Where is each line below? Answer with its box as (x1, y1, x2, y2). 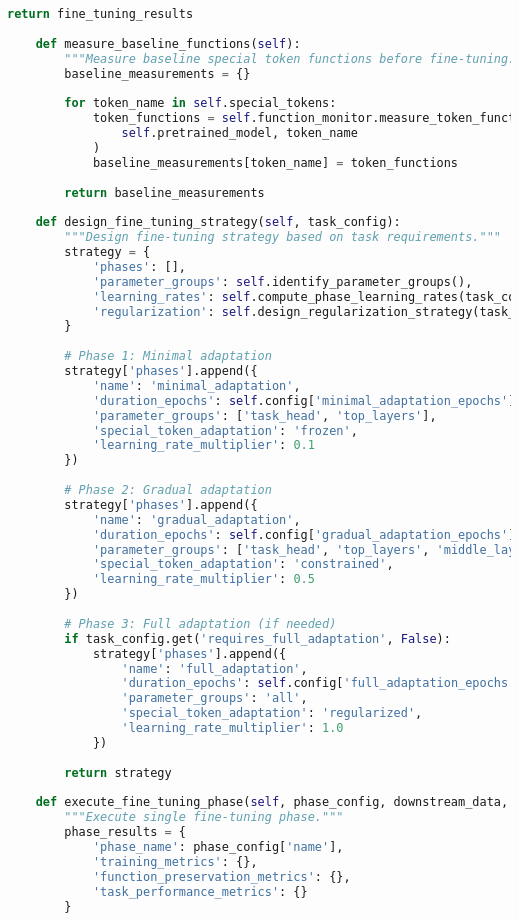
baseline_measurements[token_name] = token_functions (92, 155, 459, 170)
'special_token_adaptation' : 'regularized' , (121, 706, 423, 721)
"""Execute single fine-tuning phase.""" (64, 810, 344, 825)
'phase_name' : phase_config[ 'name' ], (92, 840, 344, 854)
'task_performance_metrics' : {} (92, 884, 308, 899)
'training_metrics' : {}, (92, 854, 258, 869)
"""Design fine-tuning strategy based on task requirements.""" (64, 230, 501, 245)
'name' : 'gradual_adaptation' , (92, 512, 301, 527)
